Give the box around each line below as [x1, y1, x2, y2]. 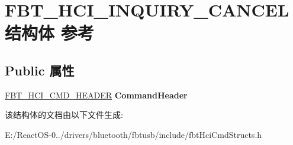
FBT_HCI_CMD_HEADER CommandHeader [5, 88, 188, 101]
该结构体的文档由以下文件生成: [5, 108, 123, 121]
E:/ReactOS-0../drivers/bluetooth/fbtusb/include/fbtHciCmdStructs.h [5, 128, 262, 140]
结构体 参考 [5, 21, 94, 45]
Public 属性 [5, 61, 75, 79]
